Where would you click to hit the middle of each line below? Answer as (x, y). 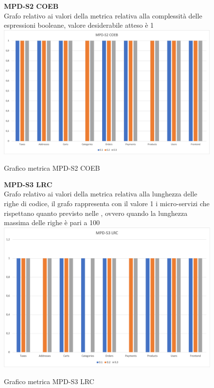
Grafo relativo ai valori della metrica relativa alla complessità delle (103, 15)
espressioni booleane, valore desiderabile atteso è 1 (79, 25)
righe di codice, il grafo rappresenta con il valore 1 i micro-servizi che (107, 203)
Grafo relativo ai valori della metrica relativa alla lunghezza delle (101, 194)
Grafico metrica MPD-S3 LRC (49, 381)
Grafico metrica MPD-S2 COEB (52, 168)
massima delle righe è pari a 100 (52, 222)
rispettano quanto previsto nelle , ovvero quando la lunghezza (96, 213)
